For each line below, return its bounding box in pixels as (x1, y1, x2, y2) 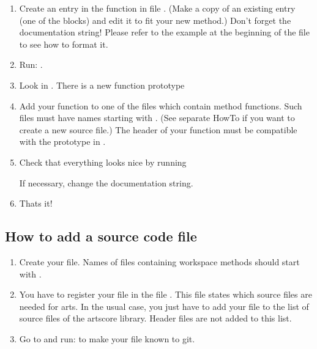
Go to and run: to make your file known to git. (19, 332, 195, 345)
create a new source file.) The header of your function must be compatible (19, 123, 297, 136)
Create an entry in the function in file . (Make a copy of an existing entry (19, 2, 296, 14)
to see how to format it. (19, 37, 108, 50)
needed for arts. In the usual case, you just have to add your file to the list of (19, 299, 309, 312)
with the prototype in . (19, 135, 106, 148)
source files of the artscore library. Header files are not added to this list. (19, 312, 292, 325)
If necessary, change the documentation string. (19, 176, 193, 189)
